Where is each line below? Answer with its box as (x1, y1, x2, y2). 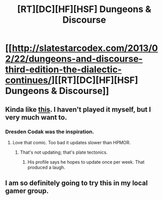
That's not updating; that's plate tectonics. (20, 149, 108, 155)
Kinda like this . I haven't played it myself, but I (5, 105, 151, 114)
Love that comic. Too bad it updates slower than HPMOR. (12, 139, 131, 145)
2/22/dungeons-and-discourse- (5, 53, 143, 65)
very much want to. (5, 113, 67, 122)
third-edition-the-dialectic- (5, 64, 122, 75)
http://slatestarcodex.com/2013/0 (12, 43, 158, 54)
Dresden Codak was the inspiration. (5, 128, 94, 135)
